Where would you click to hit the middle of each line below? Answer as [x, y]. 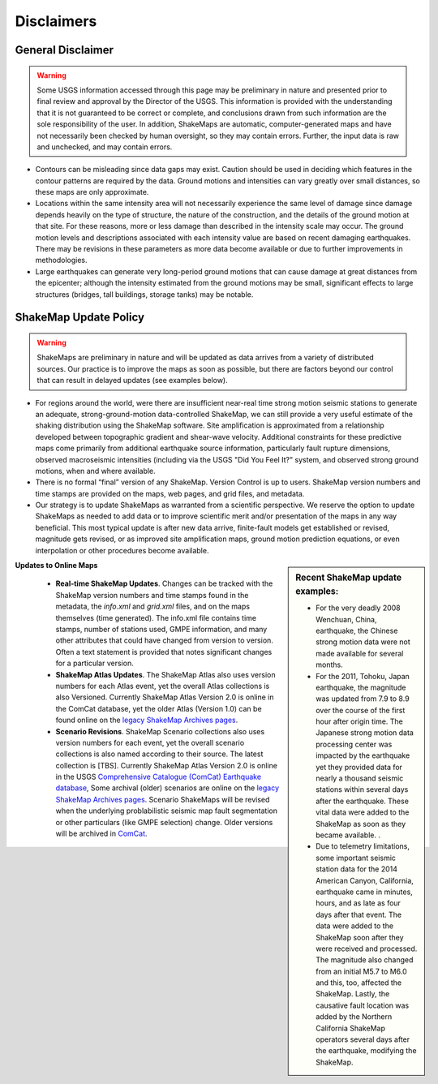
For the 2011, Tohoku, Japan [363, 676]
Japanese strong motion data [365, 733]
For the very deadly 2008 [358, 608]
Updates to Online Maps [56, 566]
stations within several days [362, 789]
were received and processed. [367, 948]
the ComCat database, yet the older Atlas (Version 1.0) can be [159, 708]
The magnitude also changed [365, 960]
